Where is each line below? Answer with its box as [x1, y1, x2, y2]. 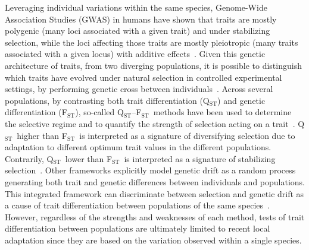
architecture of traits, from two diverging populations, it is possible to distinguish [5, 59, 302, 71]
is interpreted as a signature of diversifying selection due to [79, 129, 295, 141]
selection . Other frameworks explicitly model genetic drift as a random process [5, 164, 296, 176]
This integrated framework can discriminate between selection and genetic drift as [5, 187, 304, 200]
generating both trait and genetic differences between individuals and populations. [5, 175, 305, 188]
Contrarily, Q [5, 152, 54, 164]
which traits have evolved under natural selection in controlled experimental [5, 71, 282, 83]
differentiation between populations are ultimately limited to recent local [5, 222, 270, 235]
